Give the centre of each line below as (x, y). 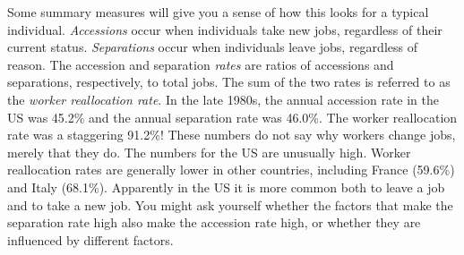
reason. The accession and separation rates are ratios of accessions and (201, 64)
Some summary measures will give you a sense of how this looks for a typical (218, 12)
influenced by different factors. (90, 239)
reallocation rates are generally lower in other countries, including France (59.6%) (231, 170)
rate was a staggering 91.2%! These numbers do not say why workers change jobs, (232, 135)
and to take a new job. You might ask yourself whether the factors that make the (230, 204)
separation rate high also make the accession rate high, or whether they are (214, 222)
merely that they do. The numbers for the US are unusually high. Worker (209, 152)
